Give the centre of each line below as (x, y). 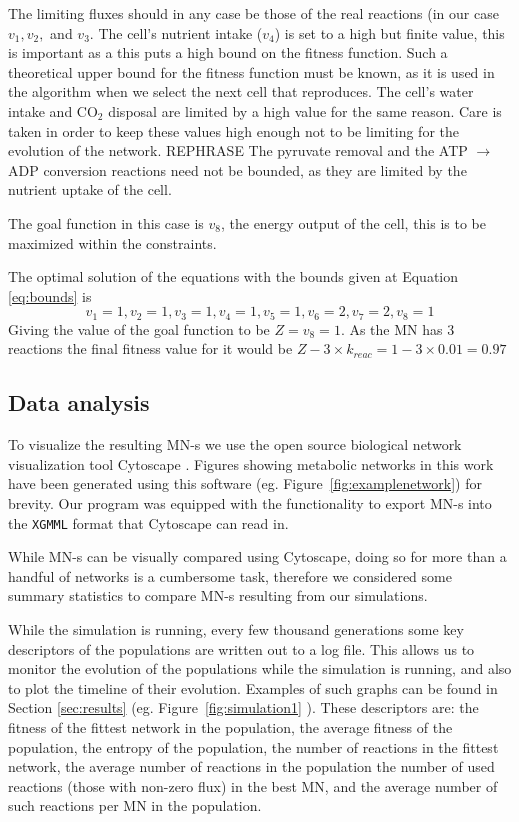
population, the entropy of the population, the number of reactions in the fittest (253, 746)
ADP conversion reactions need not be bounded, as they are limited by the (237, 169)
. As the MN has (391, 328)
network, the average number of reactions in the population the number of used (251, 766)
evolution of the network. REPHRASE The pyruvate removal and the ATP (238, 150)
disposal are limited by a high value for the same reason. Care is (305, 110)
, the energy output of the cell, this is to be (353, 222)
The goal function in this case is (106, 222)
